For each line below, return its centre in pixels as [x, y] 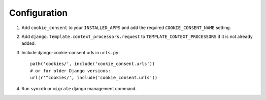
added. [29, 43]
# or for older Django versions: [70, 71]
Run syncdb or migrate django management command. [79, 89]
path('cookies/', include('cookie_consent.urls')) [93, 64]
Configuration [38, 13]
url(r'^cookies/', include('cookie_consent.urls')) [94, 77]
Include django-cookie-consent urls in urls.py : [71, 52]
